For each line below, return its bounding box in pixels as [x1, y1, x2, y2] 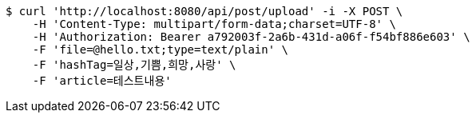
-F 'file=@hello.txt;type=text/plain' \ [32, 43, 289, 56]
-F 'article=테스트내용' [32, 74, 172, 87]
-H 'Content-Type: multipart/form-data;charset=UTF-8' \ [32, 18, 396, 30]
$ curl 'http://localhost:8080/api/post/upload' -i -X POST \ [6, 5, 403, 18]
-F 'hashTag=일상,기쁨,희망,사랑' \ [32, 58, 236, 71]
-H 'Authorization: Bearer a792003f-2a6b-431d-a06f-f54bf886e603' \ [32, 30, 470, 43]
